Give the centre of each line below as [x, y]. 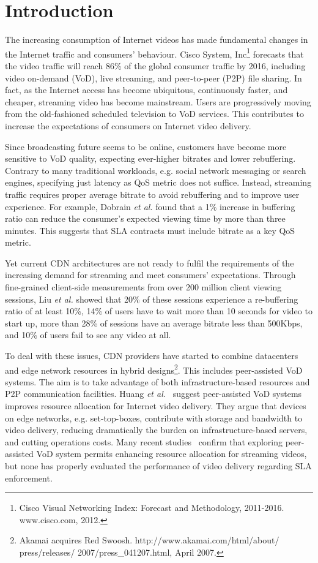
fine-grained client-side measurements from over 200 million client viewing [143, 287]
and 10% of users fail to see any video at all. [88, 335]
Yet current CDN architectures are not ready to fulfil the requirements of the [150, 263]
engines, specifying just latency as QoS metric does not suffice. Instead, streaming [158, 182]
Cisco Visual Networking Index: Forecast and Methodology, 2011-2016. [152, 508]
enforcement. [29, 478]
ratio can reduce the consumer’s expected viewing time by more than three [145, 218]
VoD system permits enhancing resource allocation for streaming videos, [172, 454]
